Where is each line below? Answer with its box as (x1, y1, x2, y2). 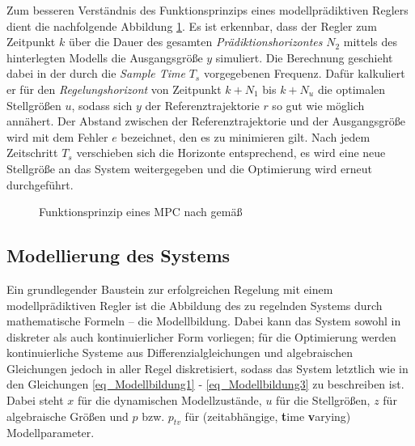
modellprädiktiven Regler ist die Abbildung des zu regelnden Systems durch (6, 296, 383, 313)
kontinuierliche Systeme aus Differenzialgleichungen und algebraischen (6, 344, 353, 361)
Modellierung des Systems (6, 243, 231, 268)
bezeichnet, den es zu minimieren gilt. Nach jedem (121, 128, 371, 145)
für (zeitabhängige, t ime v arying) (184, 407, 351, 424)
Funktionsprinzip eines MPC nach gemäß (39, 203, 243, 220)
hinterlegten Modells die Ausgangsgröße (6, 49, 203, 66)
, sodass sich (71, 96, 133, 113)
